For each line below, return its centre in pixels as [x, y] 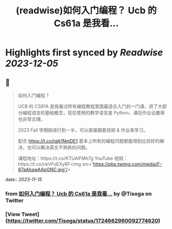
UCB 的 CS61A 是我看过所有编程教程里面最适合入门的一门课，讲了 [88, 106]
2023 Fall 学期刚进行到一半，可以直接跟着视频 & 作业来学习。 [83, 130]
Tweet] [30, 214]
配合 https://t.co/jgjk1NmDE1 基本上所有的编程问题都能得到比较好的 [89, 141]
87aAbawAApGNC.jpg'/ [43, 169]
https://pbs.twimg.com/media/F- [128, 164]
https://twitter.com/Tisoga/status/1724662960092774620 [83, 220]
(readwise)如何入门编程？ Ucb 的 [86, 11]
